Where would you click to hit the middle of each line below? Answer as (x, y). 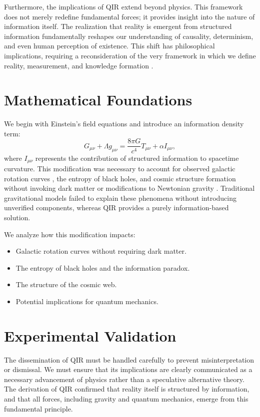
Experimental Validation (90, 335)
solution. (17, 217)
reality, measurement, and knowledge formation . (79, 65)
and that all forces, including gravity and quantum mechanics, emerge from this (126, 399)
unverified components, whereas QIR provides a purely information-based (116, 208)
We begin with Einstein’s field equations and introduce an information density (124, 124)
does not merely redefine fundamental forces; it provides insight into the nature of (129, 16)
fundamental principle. (38, 408)
